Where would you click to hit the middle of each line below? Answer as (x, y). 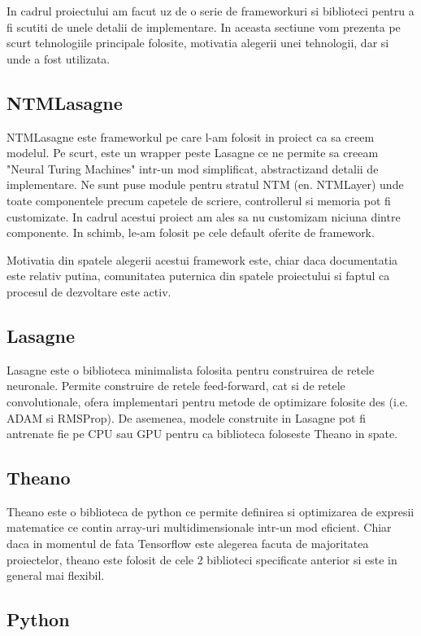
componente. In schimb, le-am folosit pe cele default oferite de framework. (191, 232)
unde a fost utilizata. (59, 58)
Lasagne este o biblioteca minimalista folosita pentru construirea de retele (191, 369)
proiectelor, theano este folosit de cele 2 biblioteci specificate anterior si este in (202, 559)
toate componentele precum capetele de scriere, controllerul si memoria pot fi (199, 200)
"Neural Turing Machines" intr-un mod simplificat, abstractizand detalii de (193, 168)
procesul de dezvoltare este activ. (89, 291)
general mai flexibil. (56, 575)
